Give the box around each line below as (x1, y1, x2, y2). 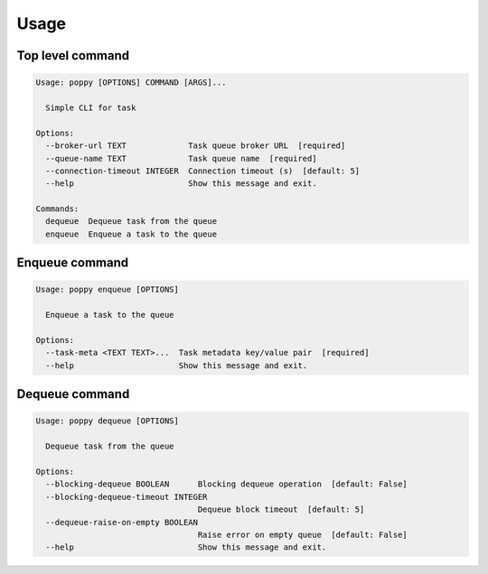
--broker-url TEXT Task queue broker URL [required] (45, 141, 346, 151)
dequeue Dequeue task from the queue (45, 217, 217, 227)
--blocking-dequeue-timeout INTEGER (45, 492, 208, 502)
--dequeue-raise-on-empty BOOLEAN (45, 517, 199, 527)
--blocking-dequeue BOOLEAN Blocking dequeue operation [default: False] (45, 479, 408, 489)
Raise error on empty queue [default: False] (197, 529, 408, 540)
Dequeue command (16, 386, 130, 402)
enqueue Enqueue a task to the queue (45, 228, 217, 239)
